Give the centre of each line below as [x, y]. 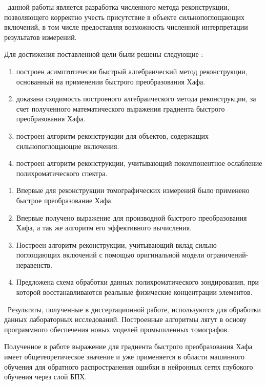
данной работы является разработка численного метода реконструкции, [118, 7]
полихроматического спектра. [62, 173]
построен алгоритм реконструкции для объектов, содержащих [112, 135]
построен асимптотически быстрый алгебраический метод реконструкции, [132, 71]
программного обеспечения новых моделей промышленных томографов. [117, 329]
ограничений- [228, 255]
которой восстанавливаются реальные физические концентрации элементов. [134, 292]
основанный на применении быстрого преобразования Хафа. [111, 81]
